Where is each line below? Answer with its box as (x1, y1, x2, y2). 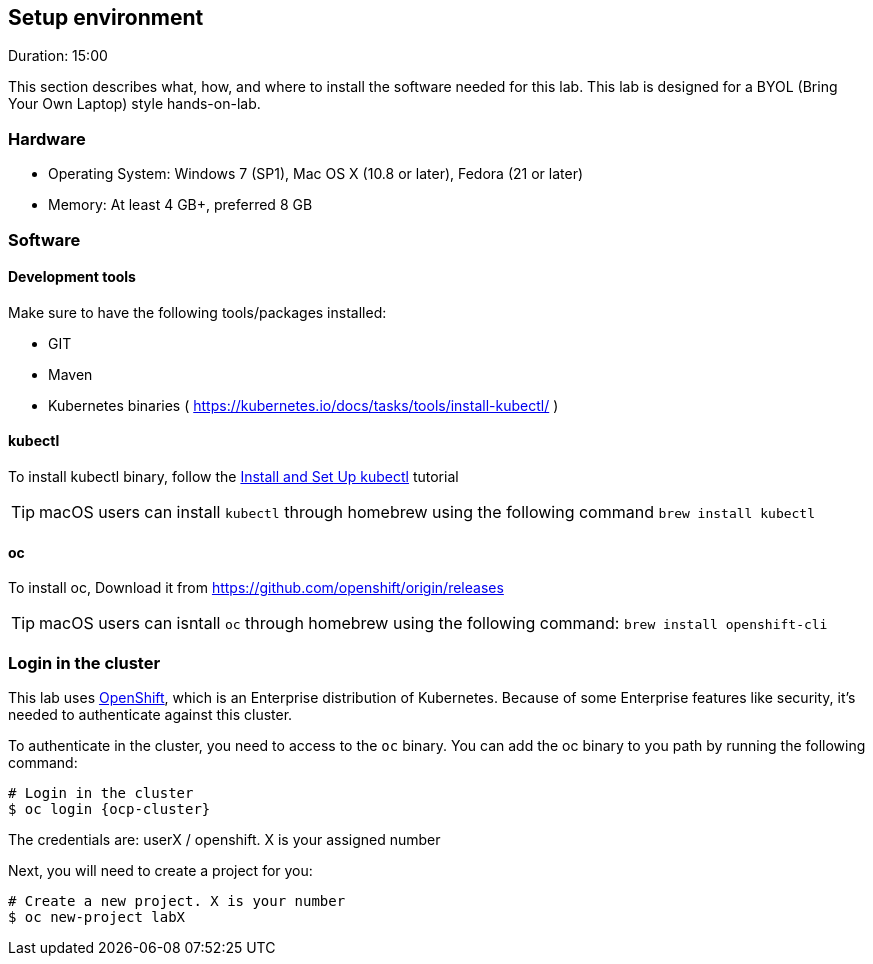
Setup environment (8, 5, 204, 30)
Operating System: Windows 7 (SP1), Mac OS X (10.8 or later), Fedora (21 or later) (48, 165, 584, 183)
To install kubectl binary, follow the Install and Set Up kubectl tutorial (8, 467, 459, 485)
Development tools (8, 268, 136, 286)
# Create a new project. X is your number (8, 892, 346, 909)
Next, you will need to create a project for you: (8, 861, 313, 879)
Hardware (8, 128, 86, 149)
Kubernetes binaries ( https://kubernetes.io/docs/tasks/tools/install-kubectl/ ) (48, 396, 559, 414)
